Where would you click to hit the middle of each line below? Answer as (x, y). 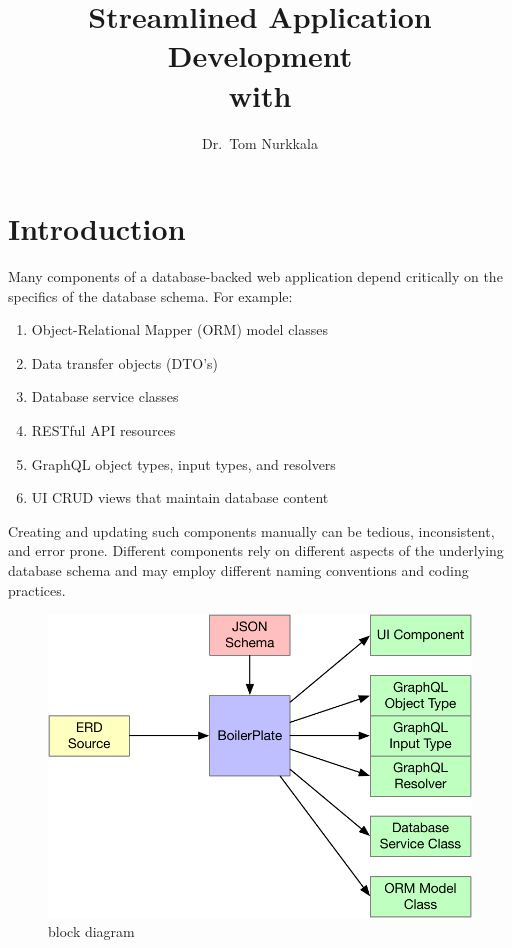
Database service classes (105, 396)
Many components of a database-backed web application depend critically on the (255, 276)
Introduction (97, 228)
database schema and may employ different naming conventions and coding (238, 569)
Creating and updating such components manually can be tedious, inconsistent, (251, 530)
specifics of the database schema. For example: (150, 295)
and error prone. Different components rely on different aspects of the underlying (256, 550)
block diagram (91, 931)
